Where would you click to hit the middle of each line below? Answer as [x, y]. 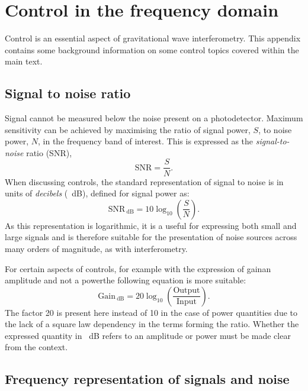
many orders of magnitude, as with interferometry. [96, 248]
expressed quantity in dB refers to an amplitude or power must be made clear [148, 335]
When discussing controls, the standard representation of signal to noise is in [144, 181]
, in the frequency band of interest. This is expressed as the [146, 141]
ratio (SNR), [49, 152]
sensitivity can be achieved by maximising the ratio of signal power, [128, 129]
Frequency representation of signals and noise [147, 379]
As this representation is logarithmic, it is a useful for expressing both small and [151, 225]
